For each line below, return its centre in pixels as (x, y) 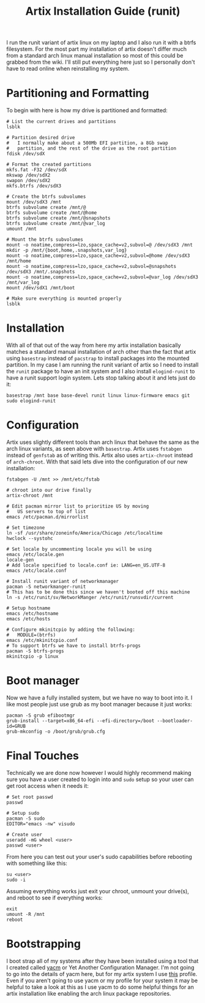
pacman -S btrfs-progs (35, 651)
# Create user (24, 834)
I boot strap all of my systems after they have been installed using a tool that (102, 961)
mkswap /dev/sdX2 (28, 175)
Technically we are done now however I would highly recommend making (99, 772)
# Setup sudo (23, 813)
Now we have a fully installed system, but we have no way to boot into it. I (99, 698)
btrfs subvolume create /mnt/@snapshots (59, 218)
